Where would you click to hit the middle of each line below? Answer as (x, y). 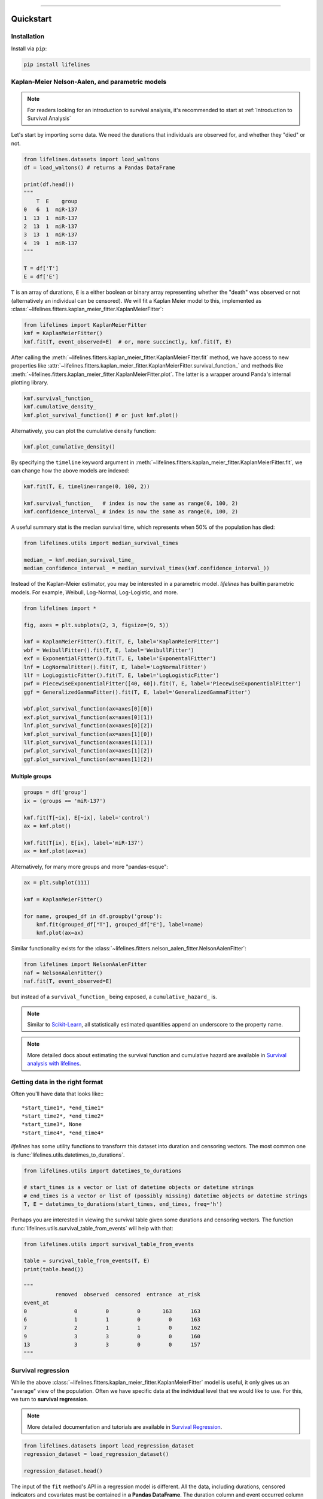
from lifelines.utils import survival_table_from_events (109, 1244)
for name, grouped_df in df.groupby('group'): (93, 916)
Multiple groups (31, 776)
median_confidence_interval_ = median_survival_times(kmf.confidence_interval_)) (147, 568)
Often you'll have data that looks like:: (57, 1094)
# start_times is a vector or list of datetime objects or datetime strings (139, 1188)
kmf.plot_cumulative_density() (70, 446)
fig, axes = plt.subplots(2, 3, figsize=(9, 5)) (96, 625)
